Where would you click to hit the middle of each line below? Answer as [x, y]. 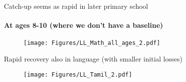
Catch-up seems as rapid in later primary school [76, 6]
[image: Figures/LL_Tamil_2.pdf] [78, 74]
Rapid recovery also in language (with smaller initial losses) [93, 59]
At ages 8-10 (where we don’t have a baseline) [84, 25]
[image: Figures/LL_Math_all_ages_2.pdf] [92, 43]
